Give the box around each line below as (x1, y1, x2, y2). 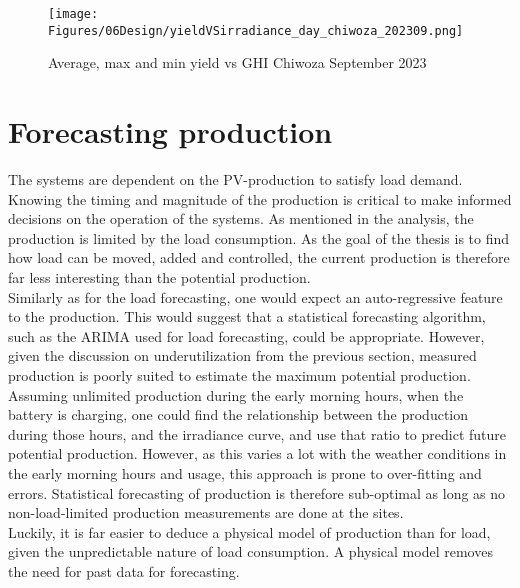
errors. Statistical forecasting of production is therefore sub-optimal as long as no (8, 482, 506, 503)
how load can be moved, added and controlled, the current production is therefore (8, 247, 510, 268)
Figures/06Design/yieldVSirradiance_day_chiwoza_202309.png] (48, 23, 464, 38)
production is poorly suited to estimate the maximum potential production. (8, 364, 471, 385)
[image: (48, 7, 99, 21)
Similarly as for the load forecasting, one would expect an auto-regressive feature (8, 286, 503, 307)
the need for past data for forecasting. (8, 560, 240, 581)
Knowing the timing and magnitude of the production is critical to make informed (8, 188, 512, 209)
